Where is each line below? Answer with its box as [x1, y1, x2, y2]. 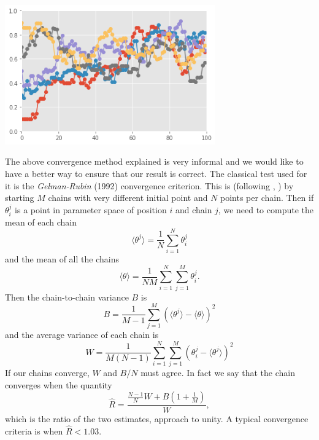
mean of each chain [5, 216, 77, 229]
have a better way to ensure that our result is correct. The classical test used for [5, 167, 307, 179]
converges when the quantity [5, 378, 112, 391]
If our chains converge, [5, 366, 90, 379]
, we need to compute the [218, 203, 313, 216]
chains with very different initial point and [48, 191, 208, 204]
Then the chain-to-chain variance [5, 290, 129, 303]
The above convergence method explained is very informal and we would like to [5, 155, 304, 168]
